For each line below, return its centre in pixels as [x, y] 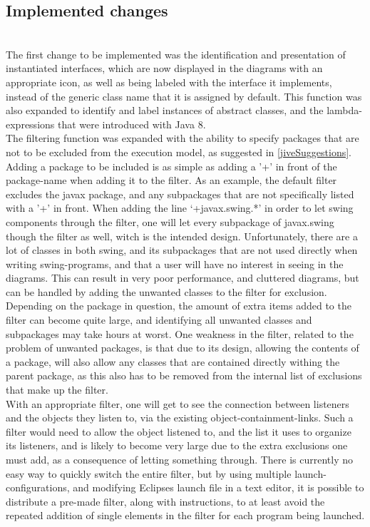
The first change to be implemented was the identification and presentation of [176, 54]
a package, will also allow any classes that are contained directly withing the [173, 361]
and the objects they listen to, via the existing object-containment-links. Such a [180, 418]
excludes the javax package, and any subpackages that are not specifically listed [180, 194]
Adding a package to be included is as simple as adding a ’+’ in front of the [171, 166]
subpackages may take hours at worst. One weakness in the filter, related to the [180, 333]
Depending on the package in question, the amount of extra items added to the [179, 306]
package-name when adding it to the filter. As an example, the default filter [171, 180]
